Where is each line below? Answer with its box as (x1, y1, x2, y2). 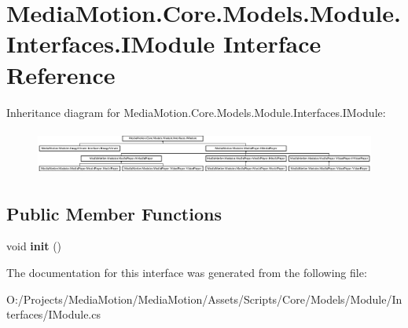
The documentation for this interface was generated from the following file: (6, 264, 367, 281)
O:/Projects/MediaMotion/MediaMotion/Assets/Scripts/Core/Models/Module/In (6, 290, 402, 307)
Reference (6, 58, 116, 90)
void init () (6, 238, 62, 254)
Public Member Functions (6, 201, 222, 225)
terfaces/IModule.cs (6, 306, 101, 323)
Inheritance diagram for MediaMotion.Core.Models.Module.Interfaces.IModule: (6, 104, 386, 120)
